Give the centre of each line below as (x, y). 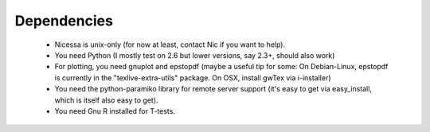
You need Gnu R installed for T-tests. (115, 111)
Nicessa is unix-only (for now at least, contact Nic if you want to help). (170, 45)
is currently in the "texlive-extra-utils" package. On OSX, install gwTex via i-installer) (193, 78)
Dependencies (64, 21)
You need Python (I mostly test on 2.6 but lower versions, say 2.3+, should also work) (195, 55)
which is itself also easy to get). (106, 100)
